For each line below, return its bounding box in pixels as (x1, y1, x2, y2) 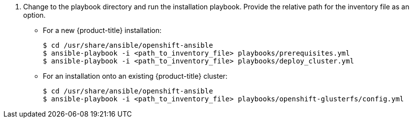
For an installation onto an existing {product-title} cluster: (43, 72, 228, 80)
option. (23, 11, 46, 19)
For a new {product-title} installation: (43, 26, 161, 34)
